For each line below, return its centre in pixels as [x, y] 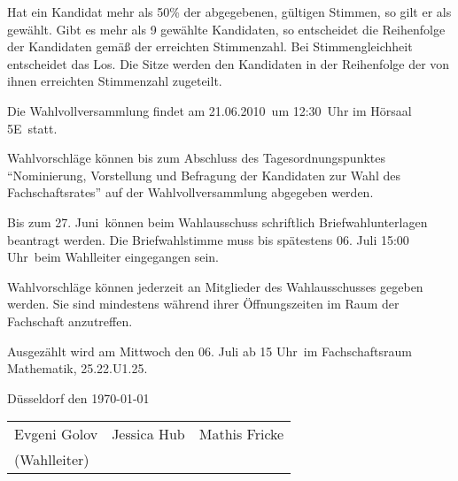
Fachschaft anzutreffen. [70, 321]
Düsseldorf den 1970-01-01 [78, 397]
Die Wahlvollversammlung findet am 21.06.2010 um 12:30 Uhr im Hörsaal [210, 110]
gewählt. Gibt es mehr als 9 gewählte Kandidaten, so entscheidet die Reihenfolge [226, 29]
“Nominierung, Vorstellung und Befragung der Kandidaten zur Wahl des [204, 175]
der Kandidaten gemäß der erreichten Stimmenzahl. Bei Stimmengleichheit [210, 46]
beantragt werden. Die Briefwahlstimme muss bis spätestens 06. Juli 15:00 [208, 239]
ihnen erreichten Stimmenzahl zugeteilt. [115, 81]
